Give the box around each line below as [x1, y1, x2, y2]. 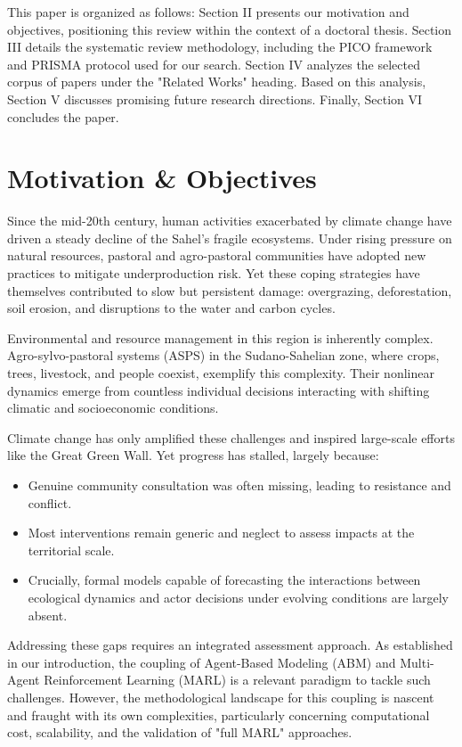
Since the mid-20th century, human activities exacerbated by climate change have [7, 211, 452, 230]
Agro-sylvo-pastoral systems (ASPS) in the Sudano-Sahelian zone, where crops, [7, 346, 440, 365]
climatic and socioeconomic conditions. [7, 398, 219, 417]
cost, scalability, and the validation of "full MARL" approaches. [7, 723, 353, 742]
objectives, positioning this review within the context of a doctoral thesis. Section [7, 20, 452, 38]
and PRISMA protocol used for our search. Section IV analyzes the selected [7, 54, 421, 73]
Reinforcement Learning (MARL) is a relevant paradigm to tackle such [44, 670, 431, 689]
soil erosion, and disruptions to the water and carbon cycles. [7, 299, 336, 317]
